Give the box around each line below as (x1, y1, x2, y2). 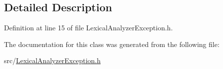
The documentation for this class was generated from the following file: (4, 39, 220, 49)
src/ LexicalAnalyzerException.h (4, 55, 101, 66)
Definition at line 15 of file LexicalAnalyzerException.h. (4, 23, 173, 33)
